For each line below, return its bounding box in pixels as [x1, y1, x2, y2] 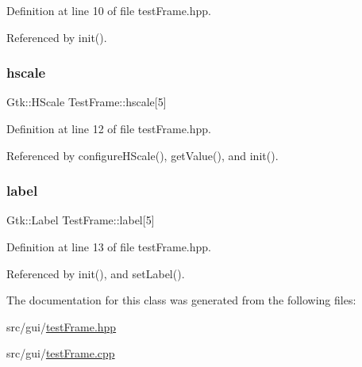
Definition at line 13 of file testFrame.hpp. [6, 239, 211, 254]
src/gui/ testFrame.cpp [6, 345, 115, 361]
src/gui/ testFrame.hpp [6, 318, 117, 335]
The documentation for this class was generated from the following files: [6, 292, 356, 308]
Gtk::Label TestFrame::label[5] [6, 212, 155, 228]
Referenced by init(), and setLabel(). [6, 265, 185, 281]
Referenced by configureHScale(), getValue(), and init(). [6, 147, 279, 163]
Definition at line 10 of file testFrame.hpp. [6, 2, 211, 18]
